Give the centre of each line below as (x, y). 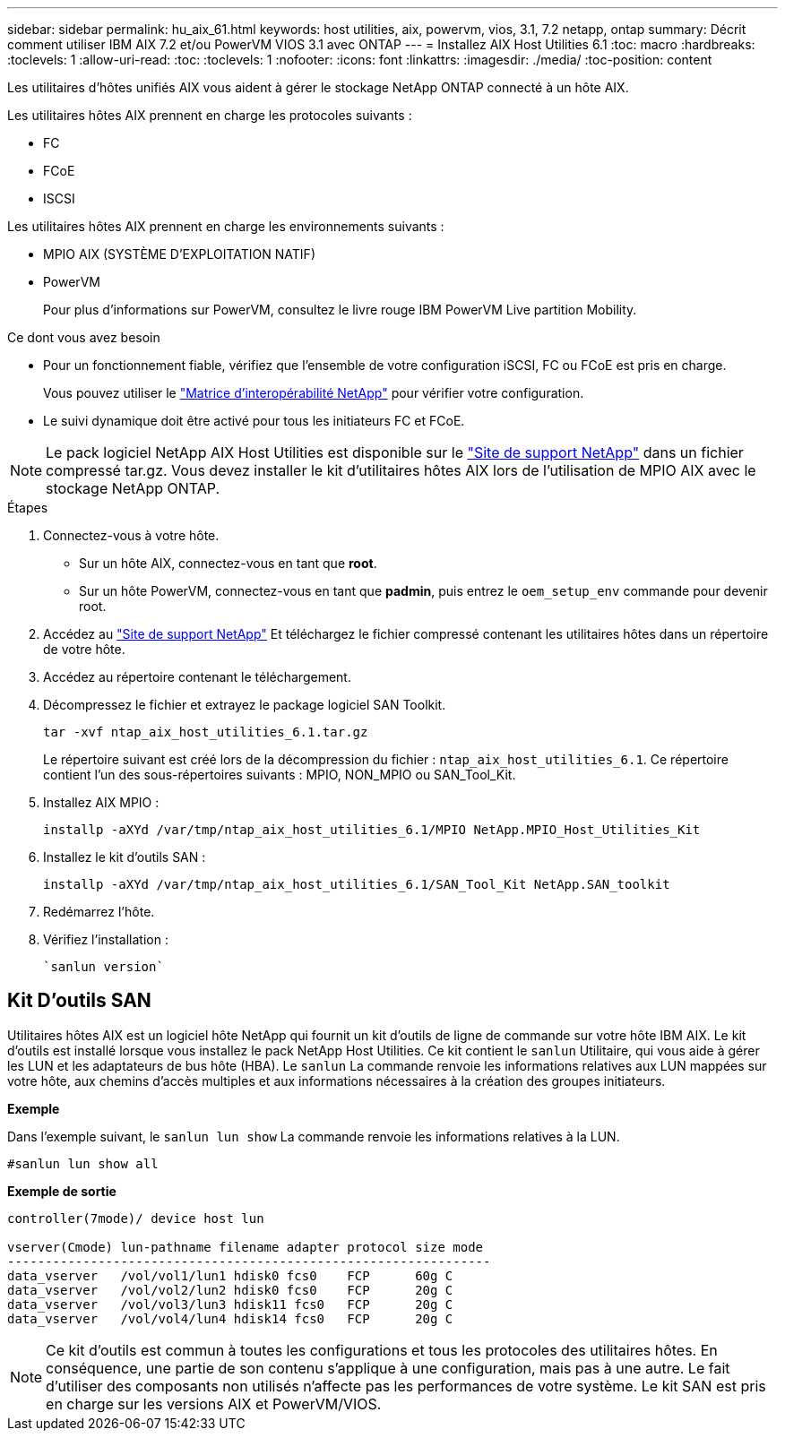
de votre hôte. (84, 649)
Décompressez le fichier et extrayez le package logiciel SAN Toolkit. (245, 705)
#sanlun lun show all (83, 1163)
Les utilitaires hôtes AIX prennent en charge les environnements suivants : (226, 226)
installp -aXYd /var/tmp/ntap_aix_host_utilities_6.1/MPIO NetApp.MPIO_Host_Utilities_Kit (372, 830)
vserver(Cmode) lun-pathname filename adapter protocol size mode (246, 1247)
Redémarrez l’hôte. (99, 912)
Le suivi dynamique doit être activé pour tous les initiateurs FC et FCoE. (254, 421)
